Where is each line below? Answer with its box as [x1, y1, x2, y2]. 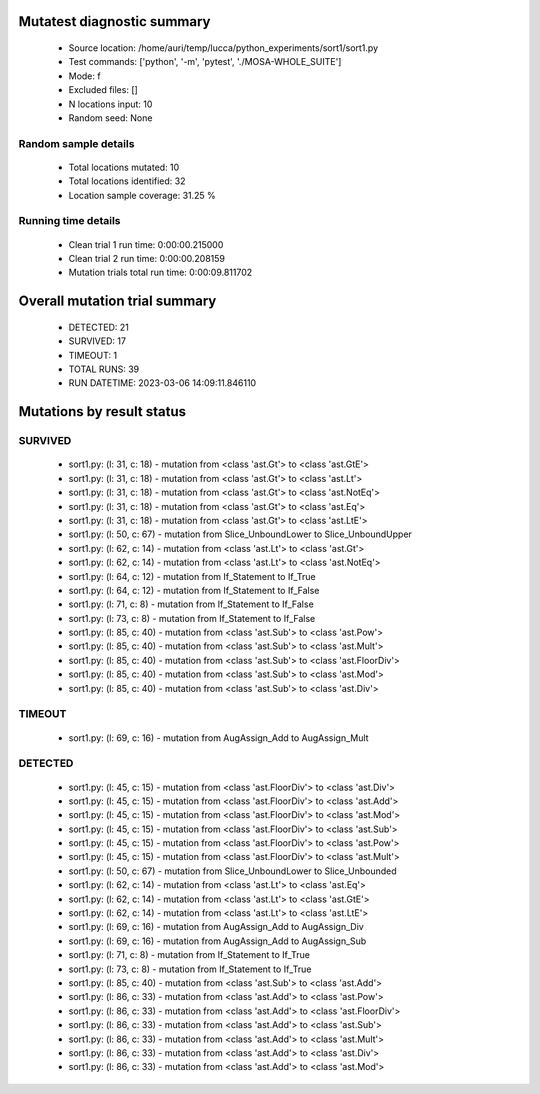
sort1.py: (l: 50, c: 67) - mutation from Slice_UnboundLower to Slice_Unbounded [68, 865, 397, 877]
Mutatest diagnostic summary [18, 13, 211, 30]
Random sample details [18, 136, 135, 150]
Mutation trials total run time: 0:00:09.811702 [68, 266, 253, 279]
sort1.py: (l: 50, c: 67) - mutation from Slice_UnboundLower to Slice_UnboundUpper [68, 528, 412, 540]
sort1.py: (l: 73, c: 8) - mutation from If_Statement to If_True [68, 963, 312, 975]
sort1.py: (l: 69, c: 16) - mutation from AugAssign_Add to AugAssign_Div [68, 921, 364, 933]
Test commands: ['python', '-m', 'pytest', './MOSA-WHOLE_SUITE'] [68, 56, 342, 68]
